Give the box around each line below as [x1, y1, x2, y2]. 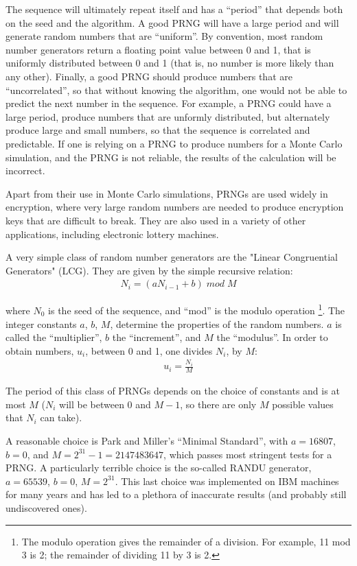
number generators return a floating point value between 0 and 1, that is [5, 42, 311, 56]
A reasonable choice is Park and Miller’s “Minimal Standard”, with [5, 433, 288, 447]
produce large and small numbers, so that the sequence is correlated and [5, 123, 310, 137]
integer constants [5, 316, 77, 331]
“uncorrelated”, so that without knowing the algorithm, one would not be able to [5, 82, 347, 97]
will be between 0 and [59, 397, 151, 411]
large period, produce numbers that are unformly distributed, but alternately [5, 109, 330, 123]
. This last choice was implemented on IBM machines [115, 473, 339, 488]
